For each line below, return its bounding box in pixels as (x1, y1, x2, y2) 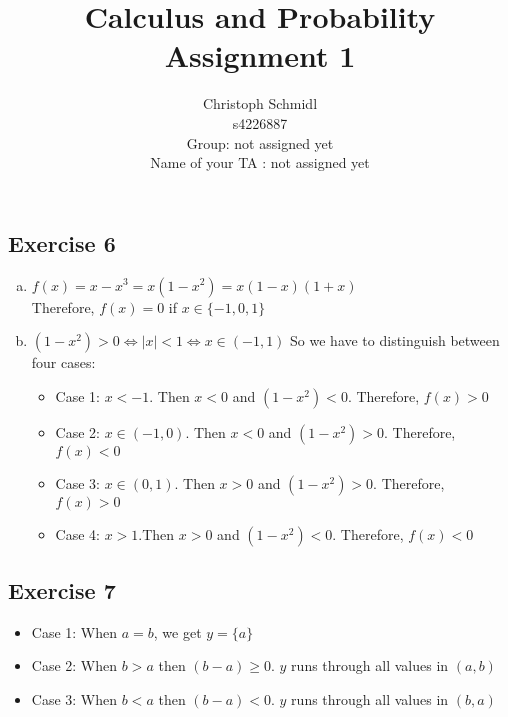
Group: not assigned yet (186, 132, 334, 153)
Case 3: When (31, 689, 118, 710)
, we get (153, 621, 202, 642)
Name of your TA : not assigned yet (150, 152, 370, 173)
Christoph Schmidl (202, 93, 318, 114)
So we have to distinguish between (290, 330, 500, 351)
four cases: (31, 352, 96, 373)
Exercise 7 (8, 575, 116, 606)
